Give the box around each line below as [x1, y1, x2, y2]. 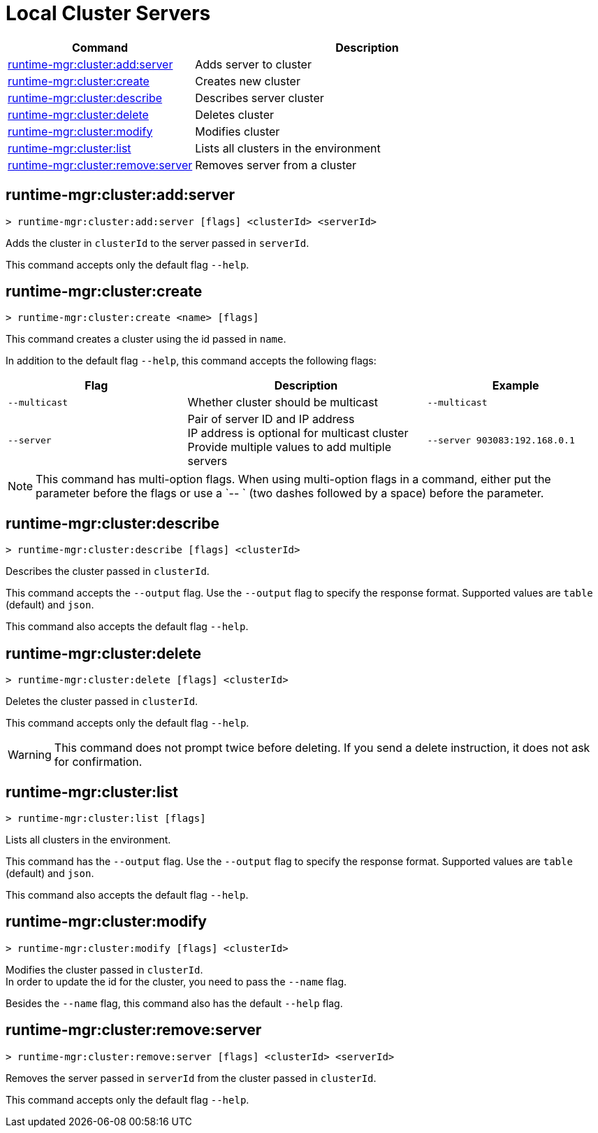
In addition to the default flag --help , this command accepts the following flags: [6, 355, 377, 367]
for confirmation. [54, 755, 143, 769]
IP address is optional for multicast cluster [187, 426, 409, 441]
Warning [8, 748, 52, 762]
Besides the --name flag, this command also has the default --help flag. [6, 997, 343, 1009]
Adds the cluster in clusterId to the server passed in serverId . [6, 236, 309, 249]
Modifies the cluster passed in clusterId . [6, 963, 203, 976]
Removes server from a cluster [195, 157, 357, 172]
